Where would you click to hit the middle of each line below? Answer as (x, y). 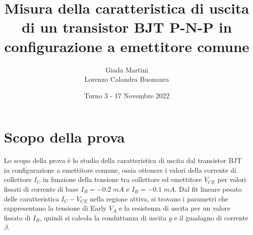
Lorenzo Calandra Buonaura (127, 79)
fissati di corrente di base (41, 189)
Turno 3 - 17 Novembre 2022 (127, 95)
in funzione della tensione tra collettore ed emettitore (122, 179)
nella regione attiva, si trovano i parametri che (159, 198)
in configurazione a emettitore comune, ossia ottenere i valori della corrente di (120, 170)
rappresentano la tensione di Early (55, 208)
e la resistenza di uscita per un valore (175, 208)
